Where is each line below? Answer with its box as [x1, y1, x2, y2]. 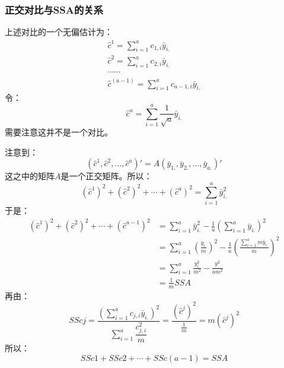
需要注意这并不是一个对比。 [5, 126, 113, 138]
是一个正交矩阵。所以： [60, 170, 152, 182]
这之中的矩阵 [5, 170, 55, 182]
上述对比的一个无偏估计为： [5, 26, 113, 38]
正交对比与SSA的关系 [5, 2, 103, 17]
